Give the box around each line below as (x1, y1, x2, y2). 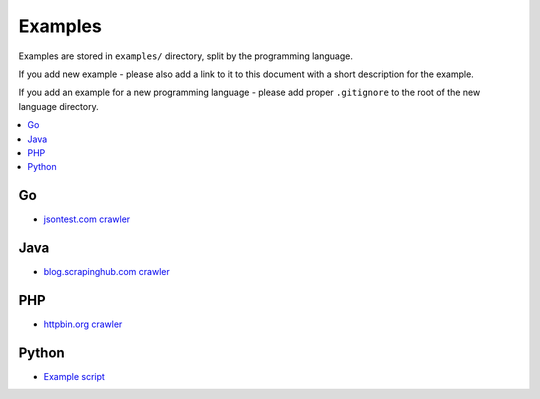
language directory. (18, 100, 99, 112)
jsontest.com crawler (43, 213, 131, 225)
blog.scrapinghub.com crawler (43, 266, 170, 278)
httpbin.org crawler (43, 318, 123, 330)
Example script (43, 370, 105, 382)
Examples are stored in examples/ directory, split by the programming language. (18, 50, 354, 62)
